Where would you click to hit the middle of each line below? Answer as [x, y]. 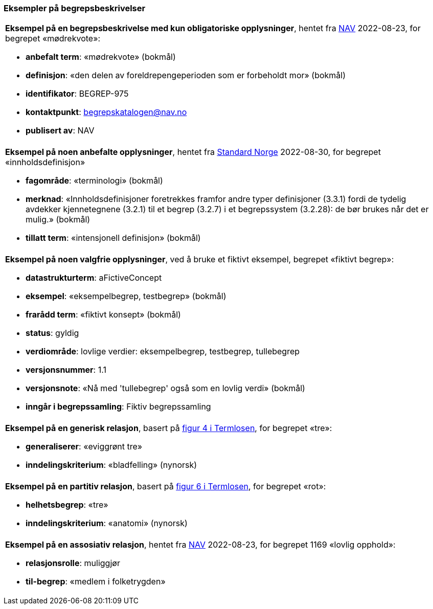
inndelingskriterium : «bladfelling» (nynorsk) [111, 465]
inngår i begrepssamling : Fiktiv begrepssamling [118, 407]
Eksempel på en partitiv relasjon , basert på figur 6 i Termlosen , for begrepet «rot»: [166, 487]
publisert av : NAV [60, 131]
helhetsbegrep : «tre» [67, 505]
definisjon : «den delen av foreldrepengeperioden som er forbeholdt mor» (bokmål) [186, 75]
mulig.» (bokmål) [58, 220]
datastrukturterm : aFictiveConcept [94, 278]
